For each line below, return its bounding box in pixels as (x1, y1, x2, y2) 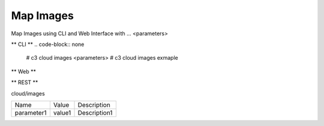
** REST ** (11, 79, 38, 86)
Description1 (77, 108, 113, 116)
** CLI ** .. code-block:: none (11, 41, 85, 48)
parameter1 (14, 108, 47, 116)
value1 (53, 108, 71, 116)
